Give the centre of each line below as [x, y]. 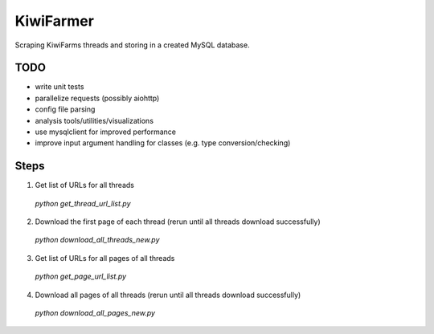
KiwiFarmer [54, 21]
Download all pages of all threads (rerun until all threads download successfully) [168, 295]
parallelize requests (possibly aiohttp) [97, 98]
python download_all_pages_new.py [95, 313]
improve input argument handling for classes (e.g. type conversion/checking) [163, 143]
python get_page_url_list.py [81, 276]
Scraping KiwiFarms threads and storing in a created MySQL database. [132, 45]
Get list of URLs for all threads [84, 185]
